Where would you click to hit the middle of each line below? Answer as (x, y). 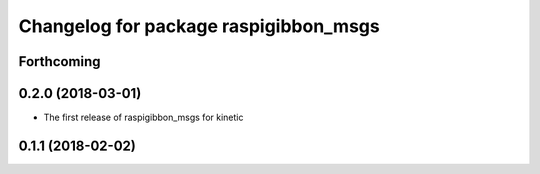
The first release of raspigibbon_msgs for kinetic (143, 117)
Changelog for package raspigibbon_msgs (199, 26)
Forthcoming (59, 61)
